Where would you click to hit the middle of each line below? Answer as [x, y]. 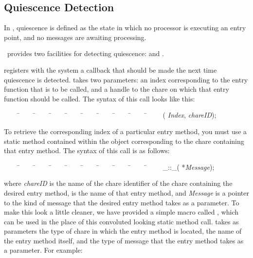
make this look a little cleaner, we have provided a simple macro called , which [121, 212]
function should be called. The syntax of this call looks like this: [99, 98]
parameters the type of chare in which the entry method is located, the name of [123, 231]
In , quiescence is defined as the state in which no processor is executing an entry [125, 28]
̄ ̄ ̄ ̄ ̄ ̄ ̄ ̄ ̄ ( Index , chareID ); [117, 115]
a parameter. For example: [43, 250]
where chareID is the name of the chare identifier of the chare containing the [118, 183]
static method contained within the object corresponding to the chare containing [124, 141]
